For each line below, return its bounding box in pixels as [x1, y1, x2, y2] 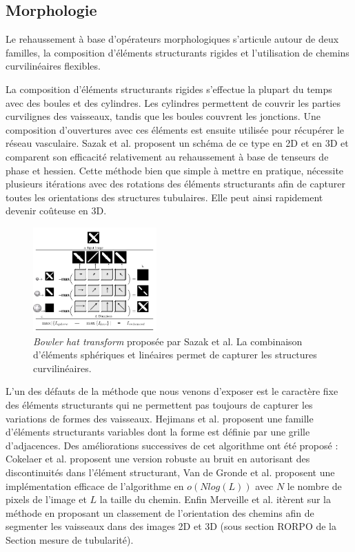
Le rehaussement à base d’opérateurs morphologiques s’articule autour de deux [6, 32, 339, 46]
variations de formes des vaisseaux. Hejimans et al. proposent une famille [6, 411, 314, 425]
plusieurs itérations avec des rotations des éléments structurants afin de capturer [6, 176, 345, 191]
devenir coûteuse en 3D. [6, 203, 107, 218]
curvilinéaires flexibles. [6, 59, 101, 73]
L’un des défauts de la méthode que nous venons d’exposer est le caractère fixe [6, 384, 338, 398]
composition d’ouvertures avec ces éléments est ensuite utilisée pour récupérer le [6, 122, 345, 136]
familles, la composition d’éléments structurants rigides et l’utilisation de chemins [6, 45, 349, 59]
